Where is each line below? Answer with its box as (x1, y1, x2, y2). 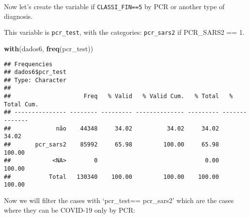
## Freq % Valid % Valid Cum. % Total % (4, 93, 233, 100)
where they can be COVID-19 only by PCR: (4, 204, 135, 215)
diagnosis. (4, 11, 33, 21)
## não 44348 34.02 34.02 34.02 (4, 125, 219, 132)
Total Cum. (4, 101, 39, 108)
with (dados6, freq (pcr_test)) (4, 43, 94, 53)
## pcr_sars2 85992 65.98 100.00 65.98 (4, 141, 219, 148)
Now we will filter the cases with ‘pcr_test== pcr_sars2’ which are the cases (4, 195, 234, 205)
